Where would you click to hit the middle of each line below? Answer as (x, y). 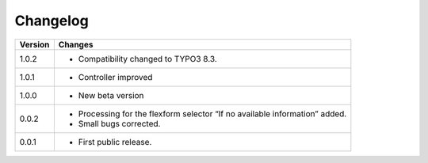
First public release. (115, 142)
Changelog (52, 21)
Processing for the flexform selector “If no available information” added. (212, 113)
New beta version (111, 95)
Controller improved (115, 77)
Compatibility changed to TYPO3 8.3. (147, 59)
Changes (76, 44)
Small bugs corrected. (119, 123)
